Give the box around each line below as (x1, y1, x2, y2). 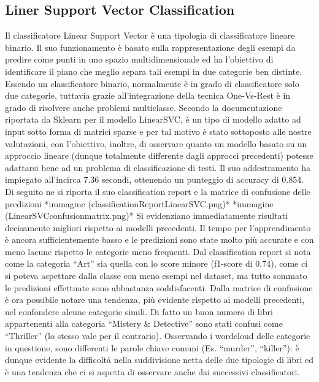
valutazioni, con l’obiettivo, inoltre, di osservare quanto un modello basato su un (5, 137, 307, 150)
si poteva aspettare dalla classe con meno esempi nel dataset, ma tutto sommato (5, 269, 307, 282)
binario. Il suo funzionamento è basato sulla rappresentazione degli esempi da (5, 40, 296, 53)
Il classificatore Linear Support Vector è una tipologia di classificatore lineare (5, 29, 295, 42)
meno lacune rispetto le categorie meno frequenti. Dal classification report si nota (5, 245, 311, 258)
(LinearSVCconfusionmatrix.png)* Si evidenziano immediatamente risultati (5, 209, 288, 222)
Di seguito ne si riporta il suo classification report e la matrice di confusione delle (5, 185, 310, 197)
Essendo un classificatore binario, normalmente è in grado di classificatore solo (5, 77, 299, 90)
